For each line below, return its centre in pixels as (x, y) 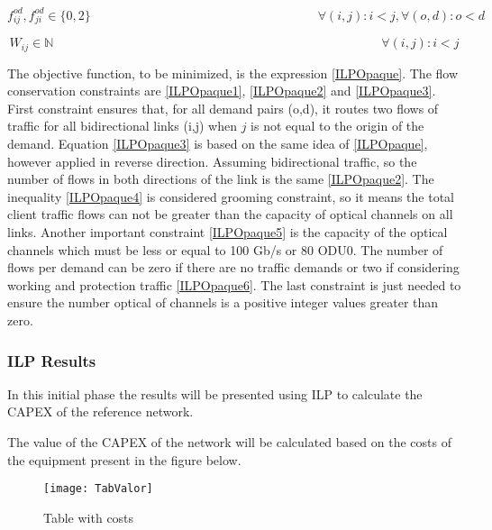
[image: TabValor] (98, 489)
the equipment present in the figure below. (124, 459)
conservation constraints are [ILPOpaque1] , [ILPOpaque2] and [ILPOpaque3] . (222, 91)
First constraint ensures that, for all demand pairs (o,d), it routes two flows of (223, 108)
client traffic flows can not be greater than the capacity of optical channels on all (230, 214)
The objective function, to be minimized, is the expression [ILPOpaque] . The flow (233, 73)
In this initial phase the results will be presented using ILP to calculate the (215, 393)
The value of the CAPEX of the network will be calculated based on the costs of (229, 442)
